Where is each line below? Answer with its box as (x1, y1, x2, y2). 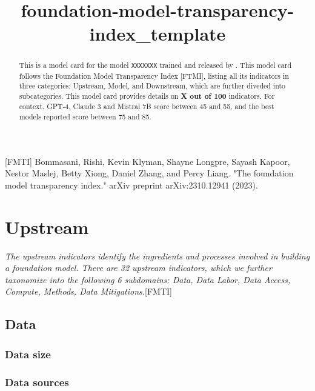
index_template (89, 21, 226, 46)
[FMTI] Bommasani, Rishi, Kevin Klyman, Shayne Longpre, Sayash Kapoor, (5, 155, 290, 167)
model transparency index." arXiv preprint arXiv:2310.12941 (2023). (5, 178, 258, 191)
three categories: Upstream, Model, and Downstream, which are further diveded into (19, 81, 286, 91)
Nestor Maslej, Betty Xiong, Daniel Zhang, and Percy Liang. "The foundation (5, 167, 294, 179)
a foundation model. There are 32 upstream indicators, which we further (5, 261, 272, 274)
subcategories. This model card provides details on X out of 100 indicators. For (19, 90, 275, 101)
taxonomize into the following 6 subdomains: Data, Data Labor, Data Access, (5, 273, 291, 286)
